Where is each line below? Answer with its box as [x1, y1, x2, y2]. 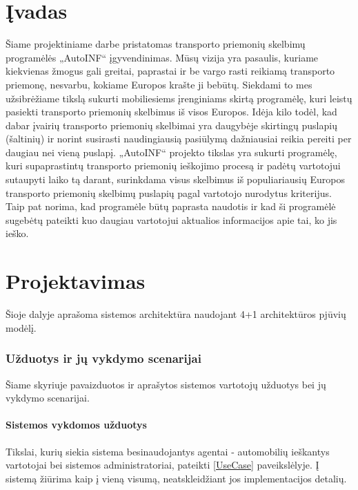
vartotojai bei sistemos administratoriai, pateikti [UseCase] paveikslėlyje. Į [6, 458, 319, 472]
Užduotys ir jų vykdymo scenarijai [6, 350, 201, 367]
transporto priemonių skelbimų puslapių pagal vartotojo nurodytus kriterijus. [6, 185, 332, 200]
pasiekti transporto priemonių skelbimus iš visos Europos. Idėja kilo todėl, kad [6, 104, 337, 119]
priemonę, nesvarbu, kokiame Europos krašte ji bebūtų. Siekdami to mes [6, 77, 312, 91]
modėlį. [6, 320, 37, 334]
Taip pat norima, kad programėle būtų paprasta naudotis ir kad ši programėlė [6, 199, 336, 214]
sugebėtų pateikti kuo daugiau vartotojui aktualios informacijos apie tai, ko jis [6, 212, 337, 227]
